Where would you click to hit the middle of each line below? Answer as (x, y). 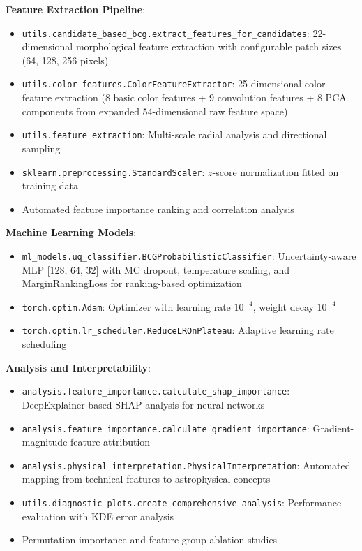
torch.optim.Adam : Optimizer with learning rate (126, 306)
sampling (41, 148)
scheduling (44, 344)
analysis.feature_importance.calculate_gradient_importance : (166, 428)
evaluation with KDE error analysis (98, 516)
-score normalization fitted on (276, 171)
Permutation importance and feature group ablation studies (150, 539)
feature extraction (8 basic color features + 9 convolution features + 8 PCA (184, 97)
